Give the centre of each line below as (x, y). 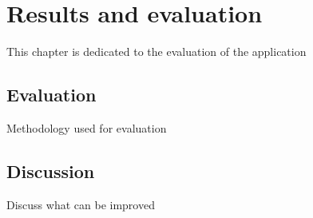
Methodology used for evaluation (87, 127)
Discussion (51, 170)
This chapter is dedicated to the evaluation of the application (156, 52)
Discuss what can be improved (81, 204)
